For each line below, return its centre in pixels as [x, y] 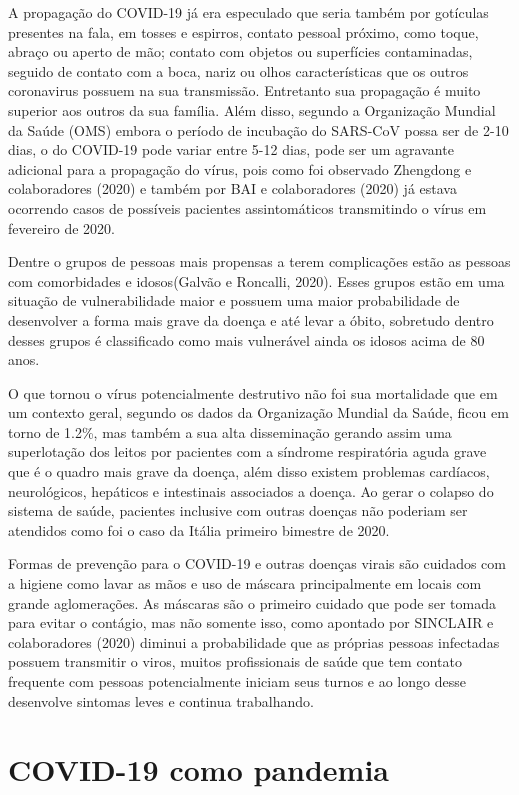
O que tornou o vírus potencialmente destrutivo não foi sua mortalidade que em [253, 392]
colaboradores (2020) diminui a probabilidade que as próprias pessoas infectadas [254, 641]
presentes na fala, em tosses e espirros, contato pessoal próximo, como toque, [243, 31]
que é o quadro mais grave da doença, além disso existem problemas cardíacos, [249, 471]
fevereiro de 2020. [62, 227]
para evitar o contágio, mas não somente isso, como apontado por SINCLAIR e [251, 622]
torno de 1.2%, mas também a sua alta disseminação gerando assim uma [230, 431]
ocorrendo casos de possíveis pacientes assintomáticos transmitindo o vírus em [247, 207]
